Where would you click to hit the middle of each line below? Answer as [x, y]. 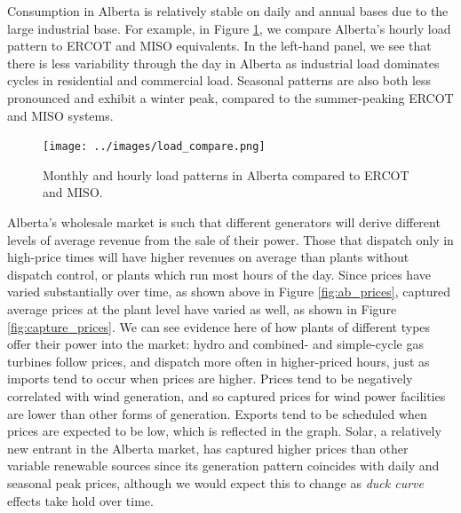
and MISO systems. [60, 115]
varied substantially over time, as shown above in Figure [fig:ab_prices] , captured [229, 292]
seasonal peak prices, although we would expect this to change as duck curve [215, 482]
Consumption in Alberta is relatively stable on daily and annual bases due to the [228, 11]
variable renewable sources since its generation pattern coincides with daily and [223, 466]
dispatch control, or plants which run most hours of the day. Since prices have [219, 274]
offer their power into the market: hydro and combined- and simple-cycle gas [215, 344]
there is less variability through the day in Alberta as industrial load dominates [223, 63]
